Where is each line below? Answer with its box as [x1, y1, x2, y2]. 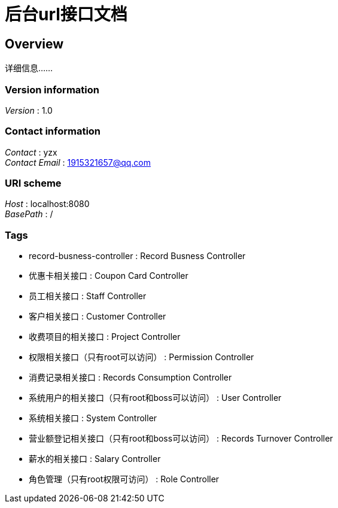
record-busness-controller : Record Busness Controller [29, 251, 246, 261]
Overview [5, 36, 64, 51]
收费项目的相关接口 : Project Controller [29, 331, 181, 342]
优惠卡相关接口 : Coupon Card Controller [29, 270, 188, 281]
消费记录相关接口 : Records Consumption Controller [29, 372, 232, 383]
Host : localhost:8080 [5, 199, 90, 209]
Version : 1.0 [5, 105, 53, 115]
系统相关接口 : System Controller [29, 413, 157, 424]
